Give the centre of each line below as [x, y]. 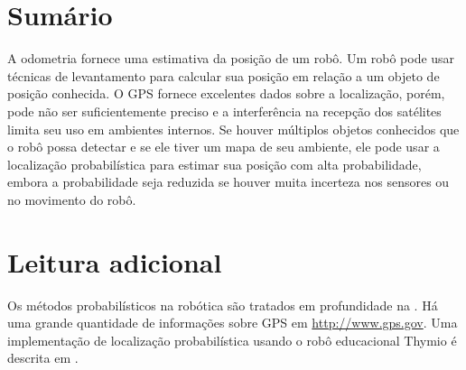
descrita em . [43, 358]
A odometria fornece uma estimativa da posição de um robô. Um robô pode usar [231, 58]
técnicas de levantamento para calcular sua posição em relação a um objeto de [224, 75]
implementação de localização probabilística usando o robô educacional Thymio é [232, 340]
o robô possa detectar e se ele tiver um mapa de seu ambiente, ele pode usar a [224, 147]
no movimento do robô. [72, 199]
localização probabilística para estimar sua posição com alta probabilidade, [214, 164]
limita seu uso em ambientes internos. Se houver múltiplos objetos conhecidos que [233, 129]
